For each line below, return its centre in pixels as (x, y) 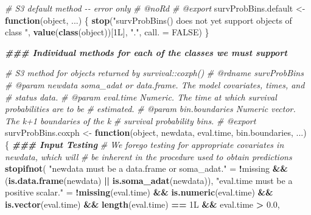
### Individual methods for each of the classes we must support (146, 52)
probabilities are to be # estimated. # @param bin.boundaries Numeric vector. (150, 109)
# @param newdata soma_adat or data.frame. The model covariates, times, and (155, 84)
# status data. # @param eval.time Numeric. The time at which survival (141, 97)
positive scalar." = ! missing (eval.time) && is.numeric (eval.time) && (139, 192)
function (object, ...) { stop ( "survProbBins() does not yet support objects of (149, 20)
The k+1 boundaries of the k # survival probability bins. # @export (131, 120)
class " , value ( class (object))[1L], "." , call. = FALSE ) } (107, 32)
